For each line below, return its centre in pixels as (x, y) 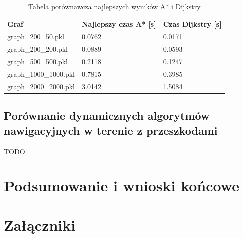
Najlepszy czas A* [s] (119, 24)
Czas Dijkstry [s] (192, 24)
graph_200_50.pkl (36, 37)
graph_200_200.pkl (38, 49)
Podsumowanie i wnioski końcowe (121, 186)
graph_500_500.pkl (38, 62)
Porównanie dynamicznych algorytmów (107, 116)
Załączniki (40, 225)
